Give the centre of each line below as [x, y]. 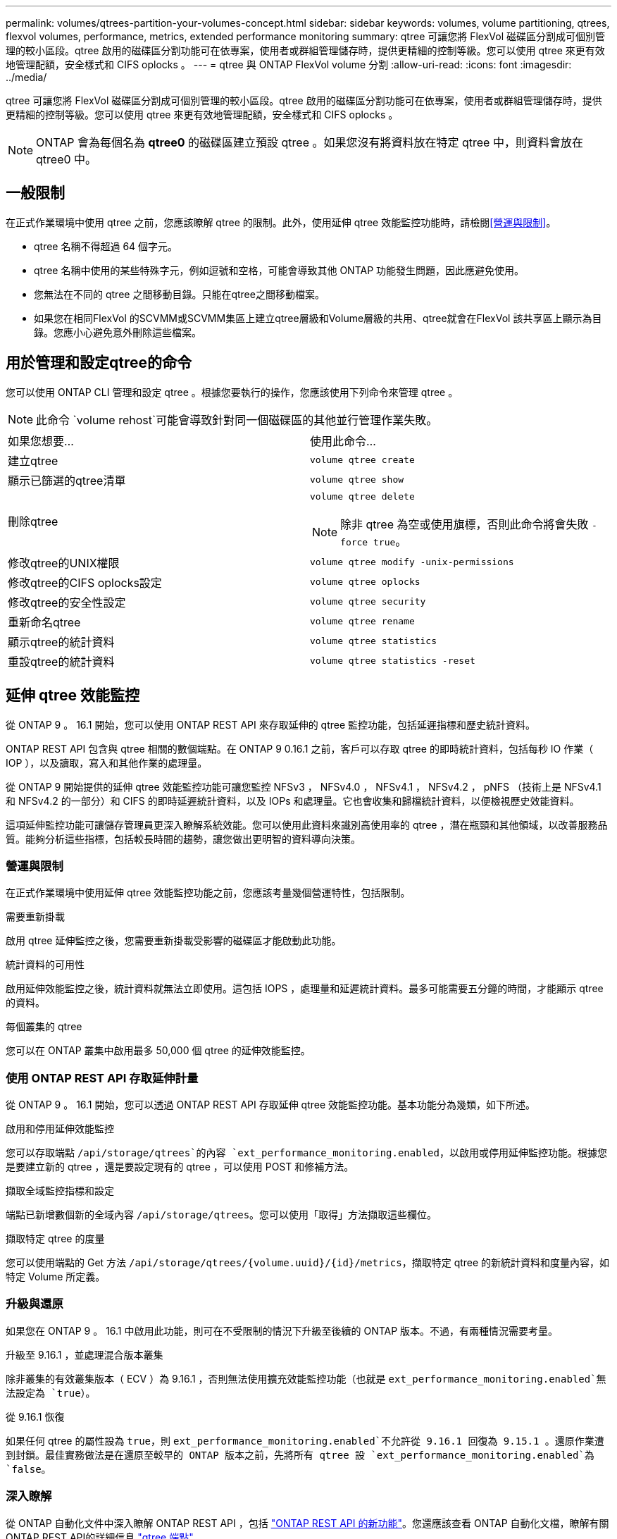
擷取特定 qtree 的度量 [55, 1239]
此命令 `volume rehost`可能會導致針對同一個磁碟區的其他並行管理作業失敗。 [237, 420]
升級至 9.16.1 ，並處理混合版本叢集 [85, 1354]
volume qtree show [357, 480]
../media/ [26, 77]
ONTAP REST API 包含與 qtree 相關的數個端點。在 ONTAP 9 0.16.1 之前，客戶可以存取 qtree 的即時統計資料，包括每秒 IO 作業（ [300, 748]
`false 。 [29, 1469]
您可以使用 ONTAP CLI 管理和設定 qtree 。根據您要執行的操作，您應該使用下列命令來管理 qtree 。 [232, 392]
